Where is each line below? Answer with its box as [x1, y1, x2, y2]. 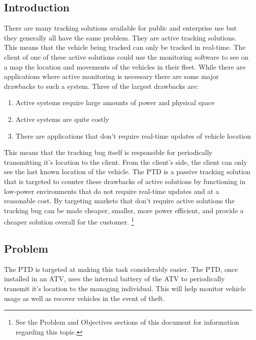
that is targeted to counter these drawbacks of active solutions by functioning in [4, 176, 246, 186]
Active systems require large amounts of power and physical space [15, 97, 215, 108]
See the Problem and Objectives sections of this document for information [15, 317, 239, 327]
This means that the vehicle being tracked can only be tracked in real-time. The [4, 42, 246, 52]
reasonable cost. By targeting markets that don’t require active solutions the [4, 195, 235, 206]
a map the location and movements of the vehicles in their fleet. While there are [4, 61, 246, 72]
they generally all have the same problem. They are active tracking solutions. [4, 32, 237, 42]
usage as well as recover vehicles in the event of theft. [4, 293, 165, 303]
